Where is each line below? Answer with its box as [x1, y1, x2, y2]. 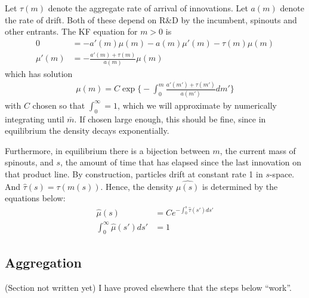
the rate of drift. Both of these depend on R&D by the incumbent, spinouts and [5, 13, 297, 26]
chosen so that [32, 99, 85, 111]
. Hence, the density [100, 180, 174, 192]
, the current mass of [220, 144, 296, 156]
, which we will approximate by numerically [118, 99, 277, 111]
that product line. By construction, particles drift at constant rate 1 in [5, 167, 263, 180]
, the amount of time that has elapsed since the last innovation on [60, 156, 302, 168]
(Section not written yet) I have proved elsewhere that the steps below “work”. [5, 281, 292, 293]
